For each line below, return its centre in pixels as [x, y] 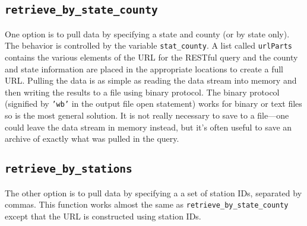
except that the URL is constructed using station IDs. [103, 216]
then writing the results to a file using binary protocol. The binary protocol [142, 92]
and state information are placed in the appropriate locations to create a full [144, 69]
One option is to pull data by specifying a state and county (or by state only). [147, 34]
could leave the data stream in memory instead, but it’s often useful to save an [148, 127]
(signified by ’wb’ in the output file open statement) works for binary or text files [153, 104]
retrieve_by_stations [69, 169]
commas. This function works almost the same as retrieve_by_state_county [147, 204]
